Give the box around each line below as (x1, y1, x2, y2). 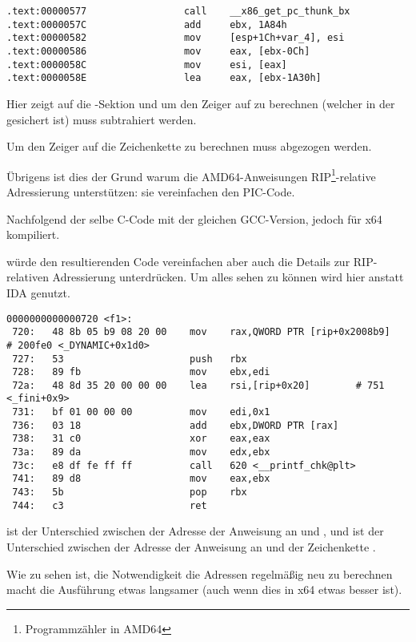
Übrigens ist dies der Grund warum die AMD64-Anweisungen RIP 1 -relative (6, 165, 376, 184)
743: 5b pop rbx (12, 487, 247, 499)
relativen (6, 269, 49, 285)
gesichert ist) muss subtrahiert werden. (6, 111, 197, 127)
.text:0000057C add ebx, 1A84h (6, 18, 287, 30)
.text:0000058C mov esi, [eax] (6, 59, 287, 71)
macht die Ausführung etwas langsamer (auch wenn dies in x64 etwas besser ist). (6, 581, 402, 598)
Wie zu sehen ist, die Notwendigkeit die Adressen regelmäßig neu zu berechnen (6, 565, 393, 582)
